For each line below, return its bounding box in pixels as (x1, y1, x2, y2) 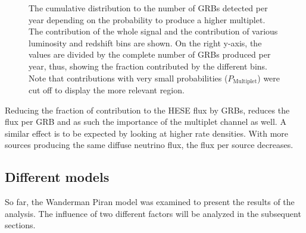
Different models (5, 168, 110, 186)
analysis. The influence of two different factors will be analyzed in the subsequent (5, 207, 301, 219)
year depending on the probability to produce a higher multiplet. (29, 13, 266, 26)
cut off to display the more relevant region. (29, 84, 185, 96)
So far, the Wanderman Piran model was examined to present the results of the (5, 196, 295, 208)
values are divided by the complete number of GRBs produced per (29, 48, 271, 61)
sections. (5, 219, 36, 231)
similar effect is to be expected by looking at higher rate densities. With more (5, 127, 289, 139)
